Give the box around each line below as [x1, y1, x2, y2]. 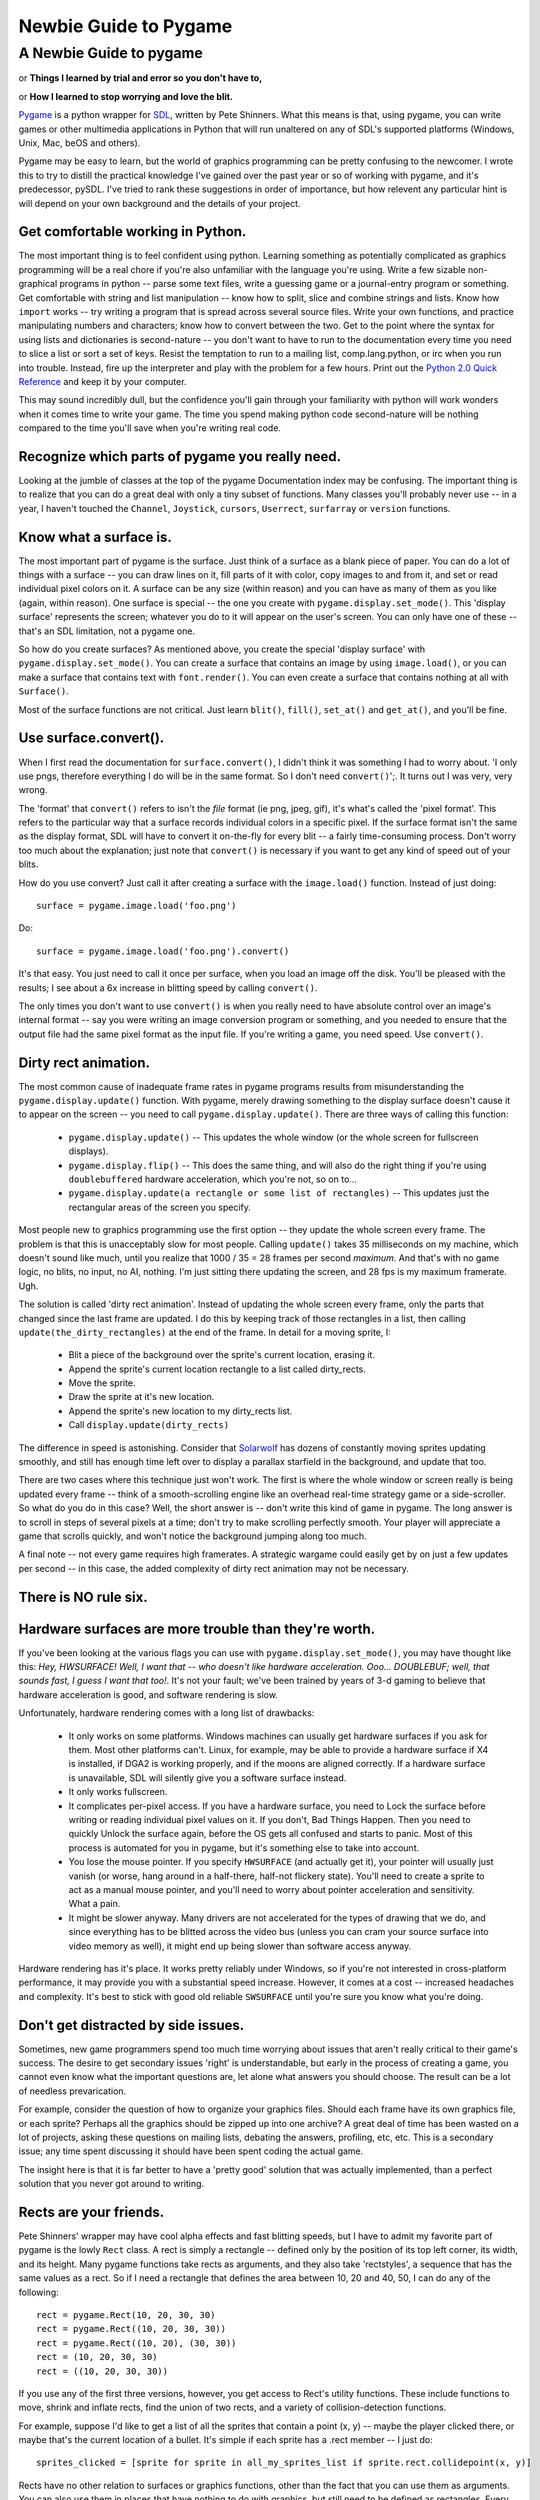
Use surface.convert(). [18, 730, 165, 747]
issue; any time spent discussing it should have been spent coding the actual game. [18, 2145, 364, 2157]
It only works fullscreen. [68, 1786, 168, 1798]
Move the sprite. [68, 1377, 136, 1389]
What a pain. [68, 1898, 121, 1910]
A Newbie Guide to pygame [18, 44, 204, 62]
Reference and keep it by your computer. [18, 375, 187, 387]
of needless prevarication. [18, 2085, 127, 2097]
